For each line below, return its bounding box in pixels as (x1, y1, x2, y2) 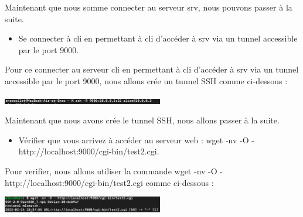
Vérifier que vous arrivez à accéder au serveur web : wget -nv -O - (18, 133, 254, 146)
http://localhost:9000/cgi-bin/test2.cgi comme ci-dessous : (5, 176, 214, 188)
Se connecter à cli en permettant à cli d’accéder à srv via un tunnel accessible (18, 32, 298, 44)
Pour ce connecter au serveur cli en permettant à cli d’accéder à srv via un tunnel (5, 63, 299, 75)
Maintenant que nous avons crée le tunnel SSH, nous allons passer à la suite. (5, 114, 280, 126)
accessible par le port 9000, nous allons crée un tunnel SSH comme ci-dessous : (5, 74, 288, 87)
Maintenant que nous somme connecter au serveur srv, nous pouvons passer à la (5, 1, 292, 13)
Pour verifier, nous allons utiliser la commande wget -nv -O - (5, 164, 223, 177)
